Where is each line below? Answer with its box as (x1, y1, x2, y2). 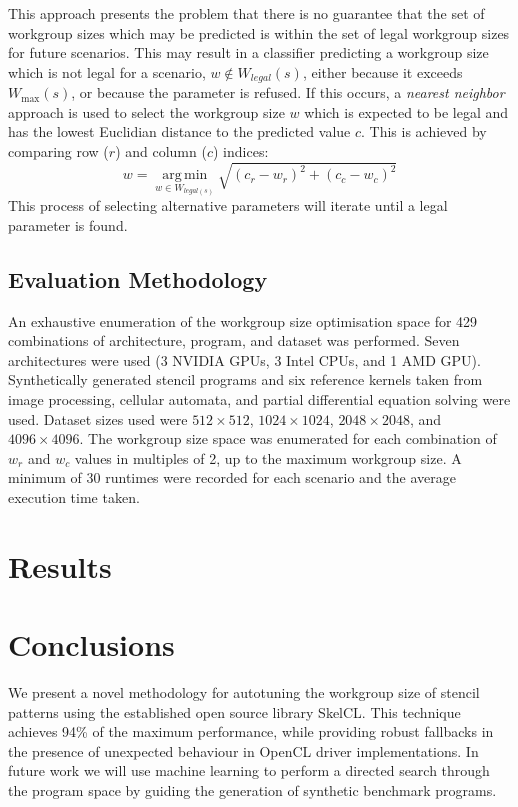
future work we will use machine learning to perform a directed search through (8, 760, 490, 781)
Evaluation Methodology (8, 263, 268, 294)
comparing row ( (8, 141, 109, 162)
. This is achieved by (361, 121, 487, 142)
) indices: (213, 141, 269, 162)
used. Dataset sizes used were (8, 408, 188, 429)
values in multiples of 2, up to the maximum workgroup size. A (74, 447, 462, 468)
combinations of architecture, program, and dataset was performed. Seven (8, 330, 460, 351)
